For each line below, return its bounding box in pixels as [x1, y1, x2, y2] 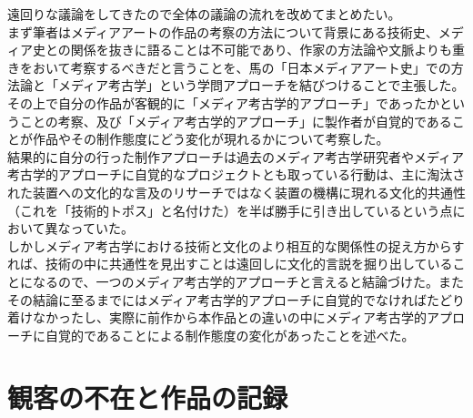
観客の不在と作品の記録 [7, 379, 288, 416]
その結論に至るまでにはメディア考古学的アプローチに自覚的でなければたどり [7, 290, 466, 309]
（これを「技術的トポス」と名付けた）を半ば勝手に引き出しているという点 [7, 200, 453, 219]
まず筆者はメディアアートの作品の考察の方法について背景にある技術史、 [7, 22, 438, 41]
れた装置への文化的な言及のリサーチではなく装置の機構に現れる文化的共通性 [7, 182, 466, 201]
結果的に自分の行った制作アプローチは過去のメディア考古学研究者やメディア [7, 147, 465, 166]
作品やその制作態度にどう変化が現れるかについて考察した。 [32, 129, 389, 148]
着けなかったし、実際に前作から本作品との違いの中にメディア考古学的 [7, 308, 427, 327]
